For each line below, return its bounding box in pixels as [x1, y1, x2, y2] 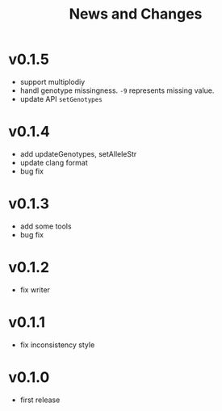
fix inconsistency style [19, 340, 95, 350]
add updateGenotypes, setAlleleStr [19, 149, 137, 158]
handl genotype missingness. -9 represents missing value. [19, 86, 215, 95]
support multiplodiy [19, 77, 86, 86]
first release [19, 395, 61, 405]
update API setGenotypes [19, 94, 103, 103]
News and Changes [69, 5, 203, 23]
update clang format [19, 157, 89, 167]
